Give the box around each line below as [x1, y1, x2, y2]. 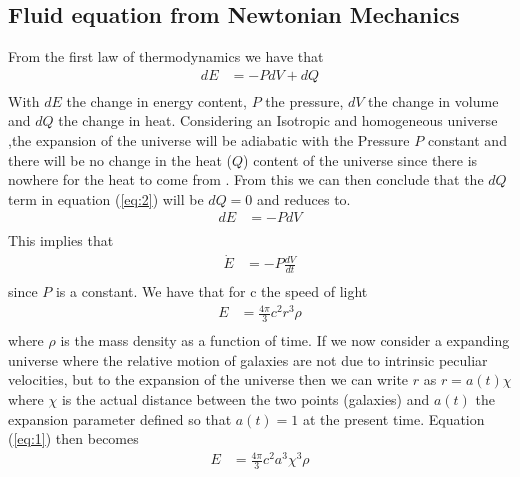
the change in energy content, [66, 90, 247, 111]
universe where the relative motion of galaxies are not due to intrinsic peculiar [8, 349, 488, 370]
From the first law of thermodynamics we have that [8, 46, 324, 67]
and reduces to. [257, 188, 351, 209]
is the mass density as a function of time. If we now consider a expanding [60, 330, 510, 351]
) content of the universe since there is [243, 149, 478, 170]
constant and [427, 130, 507, 151]
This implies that [8, 230, 114, 251]
